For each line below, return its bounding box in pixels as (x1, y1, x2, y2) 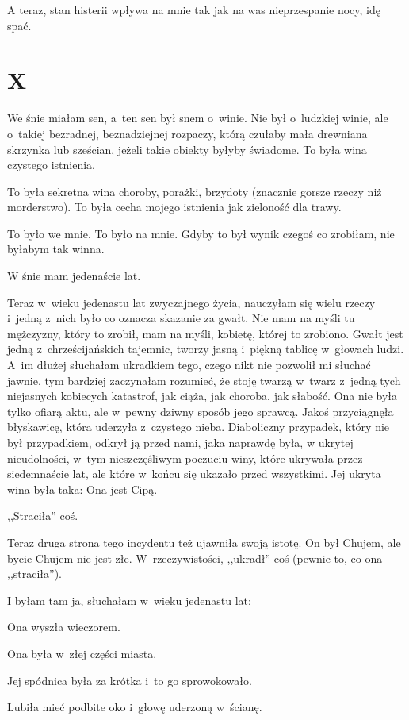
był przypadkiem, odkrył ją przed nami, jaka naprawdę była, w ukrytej (7, 434, 354, 450)
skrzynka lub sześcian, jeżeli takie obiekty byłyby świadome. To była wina (7, 141, 367, 157)
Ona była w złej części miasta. (7, 645, 157, 661)
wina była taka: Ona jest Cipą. (7, 480, 158, 497)
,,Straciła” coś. (7, 507, 78, 524)
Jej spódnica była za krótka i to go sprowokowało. (7, 672, 252, 688)
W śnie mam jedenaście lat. (7, 268, 141, 284)
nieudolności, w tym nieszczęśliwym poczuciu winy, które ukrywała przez (7, 449, 363, 466)
